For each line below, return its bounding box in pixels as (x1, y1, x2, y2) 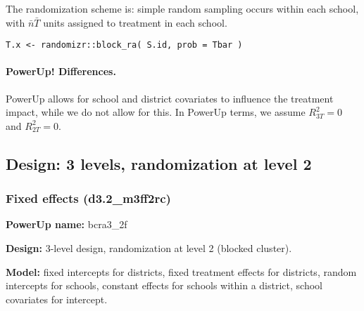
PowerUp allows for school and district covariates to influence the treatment (6, 91, 334, 105)
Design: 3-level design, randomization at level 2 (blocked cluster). (6, 241, 292, 256)
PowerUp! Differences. (6, 64, 116, 79)
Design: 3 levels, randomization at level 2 (6, 152, 312, 174)
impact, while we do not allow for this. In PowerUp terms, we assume (6, 105, 306, 119)
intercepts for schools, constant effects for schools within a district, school (6, 278, 322, 293)
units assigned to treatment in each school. (43, 15, 227, 29)
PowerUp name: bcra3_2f (6, 217, 127, 232)
